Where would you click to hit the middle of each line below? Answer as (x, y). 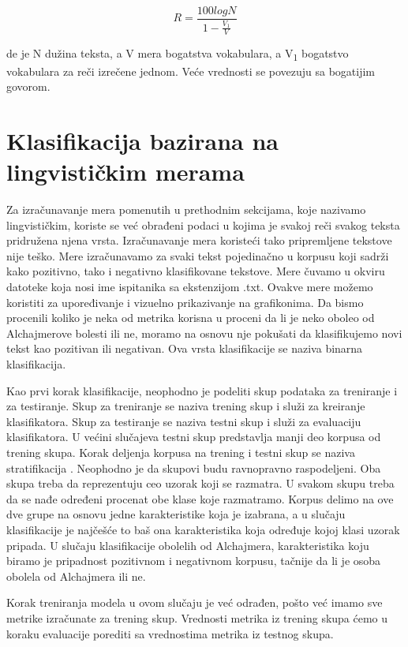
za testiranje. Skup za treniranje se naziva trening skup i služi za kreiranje (186, 406)
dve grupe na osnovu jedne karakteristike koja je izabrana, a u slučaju (176, 514)
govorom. (28, 86)
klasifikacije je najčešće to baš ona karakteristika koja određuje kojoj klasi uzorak (203, 529)
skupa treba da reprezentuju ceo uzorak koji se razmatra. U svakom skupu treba (200, 483)
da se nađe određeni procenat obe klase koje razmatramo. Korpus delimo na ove (200, 498)
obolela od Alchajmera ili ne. (76, 576)
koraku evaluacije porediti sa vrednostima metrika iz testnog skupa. (170, 633)
